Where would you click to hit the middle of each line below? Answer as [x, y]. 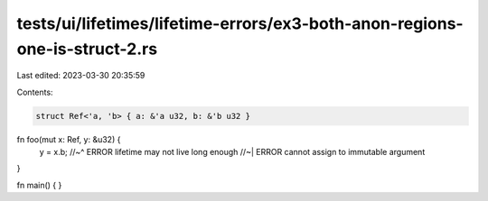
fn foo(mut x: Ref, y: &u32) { [69, 139]
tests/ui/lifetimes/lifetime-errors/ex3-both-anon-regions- [240, 23]
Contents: [35, 92]
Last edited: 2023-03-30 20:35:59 [81, 76]
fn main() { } [39, 185]
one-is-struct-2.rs [87, 49]
